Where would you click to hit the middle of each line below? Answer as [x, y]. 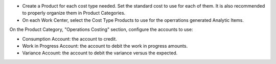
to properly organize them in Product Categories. [74, 13]
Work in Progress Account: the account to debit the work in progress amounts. [105, 46]
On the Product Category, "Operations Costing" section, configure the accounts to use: [101, 29]
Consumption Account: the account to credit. [70, 39]
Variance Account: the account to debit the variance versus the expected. [100, 53]
